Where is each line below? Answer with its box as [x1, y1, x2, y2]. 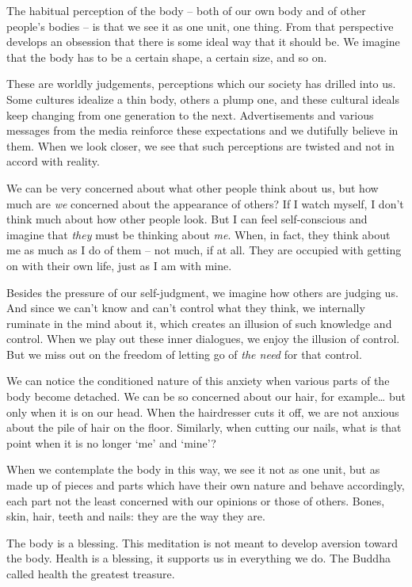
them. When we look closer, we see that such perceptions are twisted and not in [6, 137, 395, 154]
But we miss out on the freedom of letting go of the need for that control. [6, 345, 362, 362]
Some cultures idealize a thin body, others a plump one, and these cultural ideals [6, 90, 399, 107]
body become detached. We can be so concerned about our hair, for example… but [6, 388, 406, 405]
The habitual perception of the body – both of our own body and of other [6, 2, 366, 18]
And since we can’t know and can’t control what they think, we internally [6, 299, 365, 316]
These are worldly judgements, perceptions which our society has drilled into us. [6, 75, 396, 92]
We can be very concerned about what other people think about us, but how [6, 179, 379, 196]
